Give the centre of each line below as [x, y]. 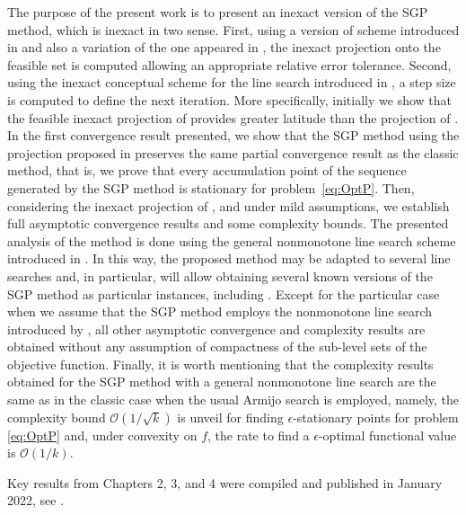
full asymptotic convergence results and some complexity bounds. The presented [228, 223]
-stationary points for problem [376, 417]
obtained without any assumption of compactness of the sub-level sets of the [217, 346]
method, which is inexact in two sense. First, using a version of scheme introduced [233, 29]
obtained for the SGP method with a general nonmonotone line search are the [222, 382]
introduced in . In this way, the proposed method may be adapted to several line [229, 258]
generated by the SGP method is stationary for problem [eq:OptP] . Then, [211, 187]
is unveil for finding [230, 417]
